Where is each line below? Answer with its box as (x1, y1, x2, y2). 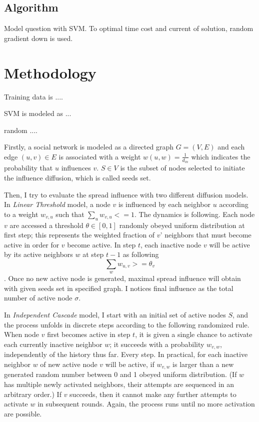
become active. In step (67, 239, 136, 249)
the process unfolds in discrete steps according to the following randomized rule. (4, 319, 249, 329)
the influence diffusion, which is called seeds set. (4, 172, 151, 182)
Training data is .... (4, 91, 63, 101)
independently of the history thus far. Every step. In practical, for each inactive (4, 349, 248, 359)
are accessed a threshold (9, 219, 83, 230)
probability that (4, 162, 53, 173)
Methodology (4, 62, 96, 82)
